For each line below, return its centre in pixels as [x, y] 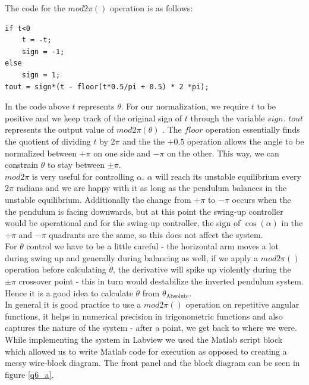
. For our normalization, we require [185, 106]
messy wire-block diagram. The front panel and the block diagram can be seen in [152, 363]
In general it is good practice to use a [73, 304]
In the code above [37, 106]
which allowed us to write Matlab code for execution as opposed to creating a [146, 351]
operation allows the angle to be [246, 141]
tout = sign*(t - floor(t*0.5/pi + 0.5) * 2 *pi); [107, 87]
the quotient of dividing [48, 141]
